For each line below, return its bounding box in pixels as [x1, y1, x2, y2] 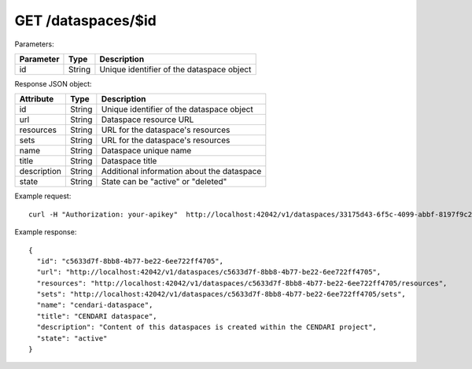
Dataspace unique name [101, 146, 192, 157]
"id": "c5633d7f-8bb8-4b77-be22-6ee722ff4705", [36, 256, 224, 265]
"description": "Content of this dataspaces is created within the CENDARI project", [36, 323, 378, 332]
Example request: [14, 191, 72, 201]
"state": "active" [36, 334, 108, 342]
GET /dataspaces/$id [14, 12, 157, 29]
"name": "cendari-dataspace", [36, 301, 153, 310]
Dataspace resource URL [101, 114, 194, 125]
